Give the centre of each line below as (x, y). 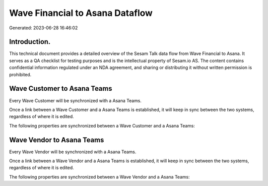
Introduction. (30, 42)
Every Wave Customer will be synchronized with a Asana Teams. (75, 100)
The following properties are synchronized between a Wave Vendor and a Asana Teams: (100, 177)
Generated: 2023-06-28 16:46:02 (43, 28)
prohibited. (20, 74)
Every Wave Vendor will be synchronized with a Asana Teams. (73, 152)
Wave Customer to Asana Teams (61, 89)
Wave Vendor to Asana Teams (57, 140)
